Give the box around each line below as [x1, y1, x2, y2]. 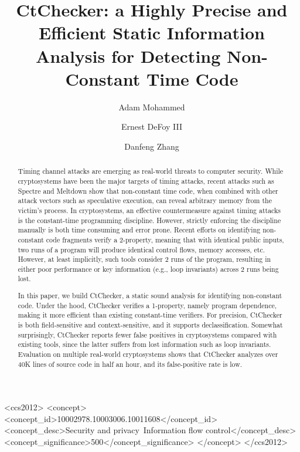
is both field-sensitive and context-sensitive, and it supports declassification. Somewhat [18, 320, 283, 329]
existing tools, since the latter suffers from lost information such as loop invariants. [18, 339, 271, 349]
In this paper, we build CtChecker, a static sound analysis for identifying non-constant [18, 291, 282, 301]
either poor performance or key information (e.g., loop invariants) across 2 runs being [18, 264, 279, 274]
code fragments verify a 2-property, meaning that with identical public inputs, [46, 234, 284, 244]
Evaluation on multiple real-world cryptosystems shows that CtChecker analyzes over [18, 349, 278, 359]
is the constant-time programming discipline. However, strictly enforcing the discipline [18, 215, 281, 225]
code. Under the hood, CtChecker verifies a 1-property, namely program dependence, [18, 300, 277, 310]
